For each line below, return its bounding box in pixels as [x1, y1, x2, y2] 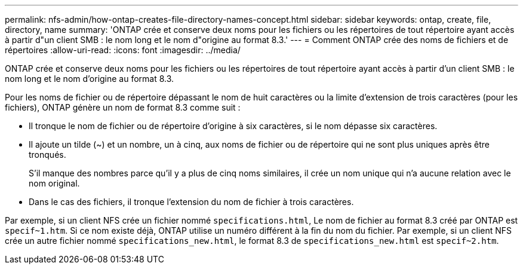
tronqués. [29, 149, 66, 160]
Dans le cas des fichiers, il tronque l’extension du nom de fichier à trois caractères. [29, 197, 354, 207]
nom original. [29, 178, 80, 188]
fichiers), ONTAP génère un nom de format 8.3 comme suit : [5, 102, 241, 112]
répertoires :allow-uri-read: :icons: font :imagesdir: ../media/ [5, 45, 241, 55]
